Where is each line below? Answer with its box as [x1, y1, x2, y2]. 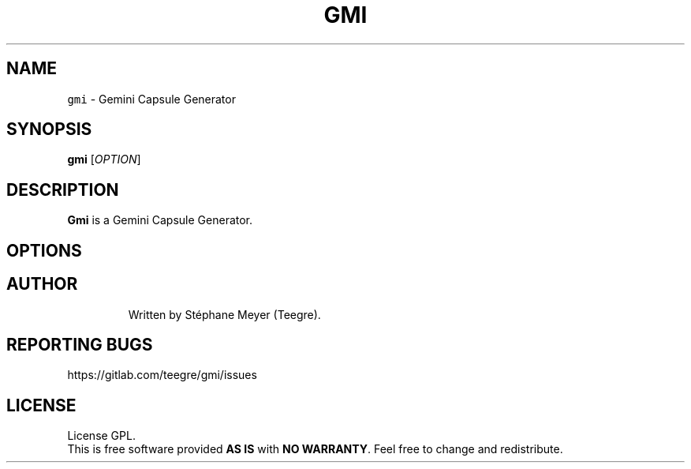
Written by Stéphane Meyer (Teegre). [128, 307, 321, 321]
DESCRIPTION [6, 179, 119, 200]
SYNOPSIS [6, 119, 92, 140]
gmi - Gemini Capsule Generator [67, 92, 236, 106]
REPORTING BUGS [6, 334, 153, 355]
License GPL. [67, 429, 136, 443]
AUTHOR [6, 274, 78, 295]
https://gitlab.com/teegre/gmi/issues [67, 368, 257, 382]
